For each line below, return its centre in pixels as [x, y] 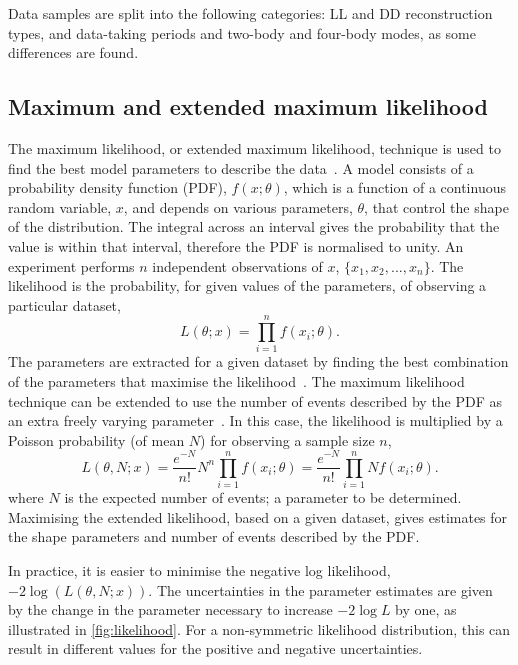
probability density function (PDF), [117, 187]
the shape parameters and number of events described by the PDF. [214, 536]
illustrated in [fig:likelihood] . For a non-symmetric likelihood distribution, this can [259, 628]
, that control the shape [436, 206]
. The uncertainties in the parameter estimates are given [320, 589]
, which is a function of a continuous [394, 187]
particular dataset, [64, 304]
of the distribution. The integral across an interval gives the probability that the [254, 226]
